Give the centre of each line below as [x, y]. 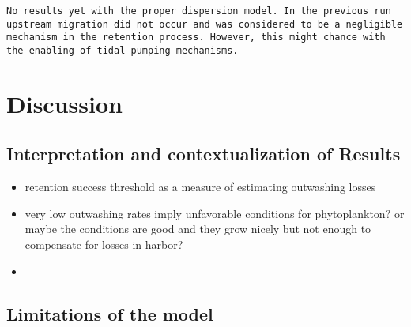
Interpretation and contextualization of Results [204, 154]
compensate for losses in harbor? [104, 244]
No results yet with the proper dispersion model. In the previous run [199, 11]
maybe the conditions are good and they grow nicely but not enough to [198, 229]
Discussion [64, 103]
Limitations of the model [110, 313]
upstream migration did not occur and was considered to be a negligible [205, 24]
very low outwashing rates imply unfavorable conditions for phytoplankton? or [215, 213]
